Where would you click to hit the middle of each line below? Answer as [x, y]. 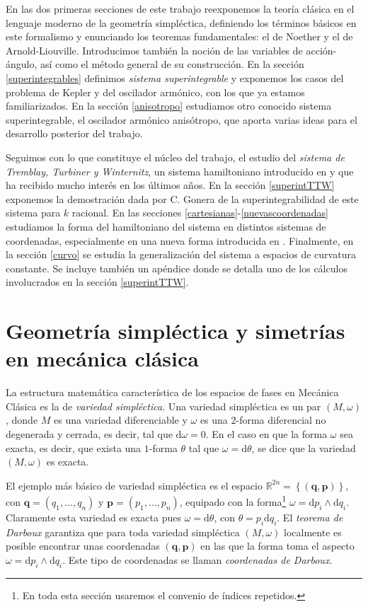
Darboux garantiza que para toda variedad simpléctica [123, 532]
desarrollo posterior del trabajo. [74, 133]
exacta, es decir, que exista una [74, 447]
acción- [321, 50]
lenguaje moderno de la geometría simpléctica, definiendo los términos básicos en [181, 22]
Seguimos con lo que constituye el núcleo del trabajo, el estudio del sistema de [175, 157]
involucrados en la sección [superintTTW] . [97, 282]
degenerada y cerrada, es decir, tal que [89, 433]
